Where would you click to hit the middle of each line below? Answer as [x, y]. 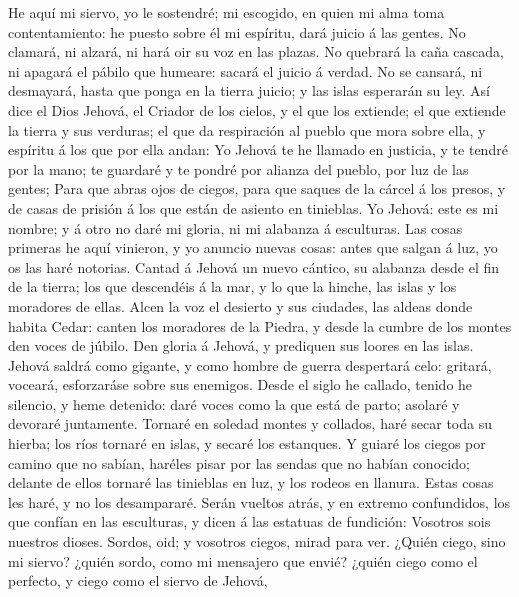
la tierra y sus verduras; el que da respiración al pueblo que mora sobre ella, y [247, 129]
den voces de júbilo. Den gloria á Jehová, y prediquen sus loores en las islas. [241, 345]
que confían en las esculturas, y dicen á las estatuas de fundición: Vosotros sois [249, 521]
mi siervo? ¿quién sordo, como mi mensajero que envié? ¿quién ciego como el [243, 560]
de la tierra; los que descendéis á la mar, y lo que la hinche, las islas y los [232, 286]
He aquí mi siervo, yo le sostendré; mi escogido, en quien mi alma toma [226, 12]
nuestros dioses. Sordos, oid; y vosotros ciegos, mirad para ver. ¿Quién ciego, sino [257, 541]
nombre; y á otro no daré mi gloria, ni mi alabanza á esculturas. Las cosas [235, 227]
